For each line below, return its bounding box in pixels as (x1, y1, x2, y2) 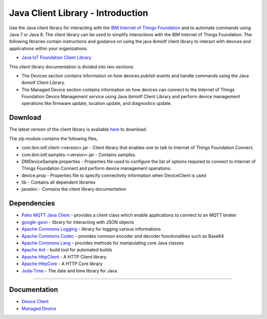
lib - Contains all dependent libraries (21, 179, 96, 185)
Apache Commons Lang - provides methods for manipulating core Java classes (21, 240, 184, 246)
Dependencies (9, 199, 55, 208)
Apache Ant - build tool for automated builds (21, 247, 112, 253)
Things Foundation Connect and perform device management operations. (21, 165, 172, 171)
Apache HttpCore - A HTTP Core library (21, 261, 103, 267)
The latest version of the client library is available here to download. (9, 126, 147, 132)
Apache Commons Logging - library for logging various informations (21, 226, 161, 232)
